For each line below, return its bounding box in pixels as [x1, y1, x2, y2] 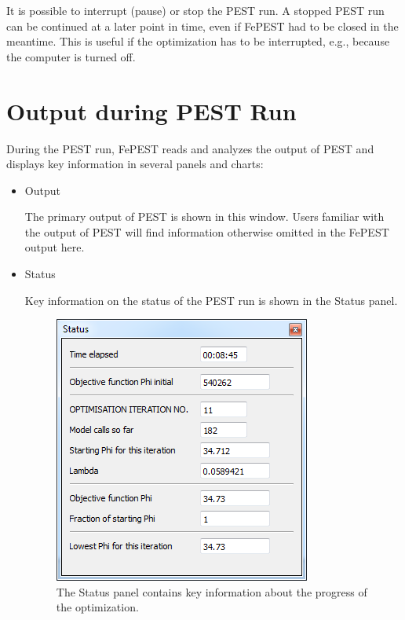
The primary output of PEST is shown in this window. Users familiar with [24, 208, 385, 225]
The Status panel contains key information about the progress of [56, 583, 367, 600]
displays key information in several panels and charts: [6, 156, 264, 172]
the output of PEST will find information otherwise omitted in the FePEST [24, 223, 389, 240]
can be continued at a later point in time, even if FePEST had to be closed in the [6, 17, 399, 34]
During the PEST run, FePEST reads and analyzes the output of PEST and [6, 140, 374, 156]
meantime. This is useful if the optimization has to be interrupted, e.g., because [6, 33, 390, 50]
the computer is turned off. [6, 48, 136, 64]
